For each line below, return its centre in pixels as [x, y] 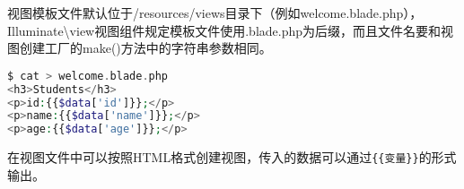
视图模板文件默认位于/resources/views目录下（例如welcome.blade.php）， [215, 13]
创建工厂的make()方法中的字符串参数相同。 [145, 48]
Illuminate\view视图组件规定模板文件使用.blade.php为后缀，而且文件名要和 [224, 30]
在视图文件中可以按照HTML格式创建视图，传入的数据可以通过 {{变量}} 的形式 [232, 157]
